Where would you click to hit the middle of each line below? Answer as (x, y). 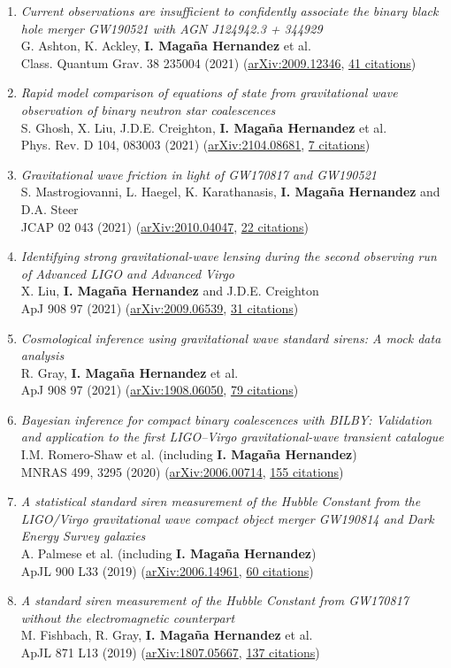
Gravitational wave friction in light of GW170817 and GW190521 (199, 174)
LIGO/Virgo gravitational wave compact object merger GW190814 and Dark (227, 518)
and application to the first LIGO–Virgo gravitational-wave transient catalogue (232, 437)
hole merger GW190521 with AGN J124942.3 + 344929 (172, 28)
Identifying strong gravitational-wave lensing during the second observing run (229, 256)
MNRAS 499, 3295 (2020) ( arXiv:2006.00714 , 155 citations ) (182, 471)
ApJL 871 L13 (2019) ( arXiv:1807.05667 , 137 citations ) (170, 652)
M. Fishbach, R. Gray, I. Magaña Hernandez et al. (167, 635)
